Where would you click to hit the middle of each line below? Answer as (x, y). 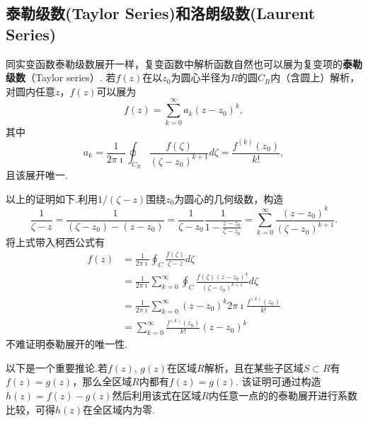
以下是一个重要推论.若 (57, 367)
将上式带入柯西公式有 (55, 241)
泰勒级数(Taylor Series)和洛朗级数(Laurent (161, 13)
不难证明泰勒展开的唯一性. (67, 344)
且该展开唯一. (37, 175)
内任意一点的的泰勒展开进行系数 (283, 395)
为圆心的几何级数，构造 (229, 198)
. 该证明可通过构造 (278, 381)
